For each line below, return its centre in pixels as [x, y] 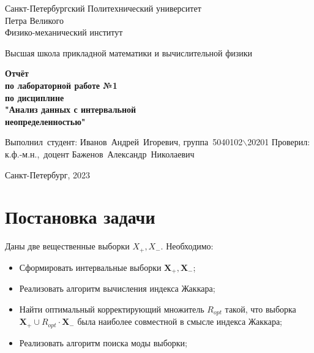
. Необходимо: [187, 246]
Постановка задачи [80, 217]
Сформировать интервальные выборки [90, 267]
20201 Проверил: [279, 142]
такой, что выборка [260, 309]
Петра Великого [35, 20]
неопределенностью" [45, 121]
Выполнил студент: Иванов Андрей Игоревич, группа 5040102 [124, 142]
